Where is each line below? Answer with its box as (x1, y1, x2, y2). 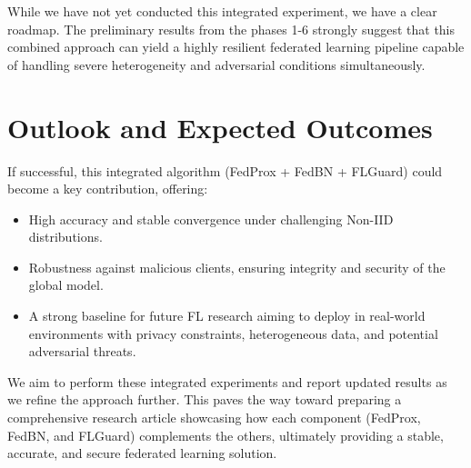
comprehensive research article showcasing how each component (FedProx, (7, 408, 421, 427)
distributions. (28, 227, 103, 246)
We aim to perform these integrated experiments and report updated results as (7, 372, 447, 391)
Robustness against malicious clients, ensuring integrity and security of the (28, 257, 446, 276)
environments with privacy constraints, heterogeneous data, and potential (28, 324, 438, 343)
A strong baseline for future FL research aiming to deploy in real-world (28, 306, 426, 325)
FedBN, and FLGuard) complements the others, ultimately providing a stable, (7, 425, 444, 444)
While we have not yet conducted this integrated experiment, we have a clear (7, 2, 437, 20)
